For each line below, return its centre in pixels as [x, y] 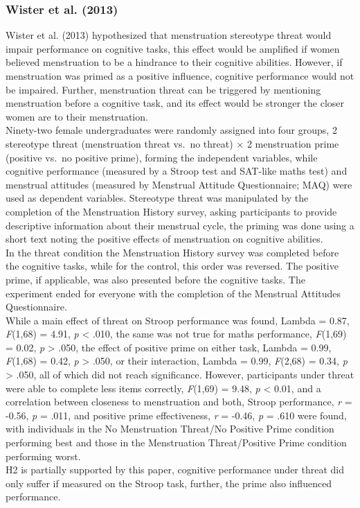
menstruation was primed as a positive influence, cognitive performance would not [180, 76]
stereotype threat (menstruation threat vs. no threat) [119, 143]
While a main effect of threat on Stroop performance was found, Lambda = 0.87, [178, 320]
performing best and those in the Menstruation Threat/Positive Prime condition [176, 443]
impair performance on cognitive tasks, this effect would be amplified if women [173, 48]
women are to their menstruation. [77, 116]
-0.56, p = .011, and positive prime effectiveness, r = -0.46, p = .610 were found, [176, 415]
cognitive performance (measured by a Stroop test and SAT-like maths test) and [177, 171]
